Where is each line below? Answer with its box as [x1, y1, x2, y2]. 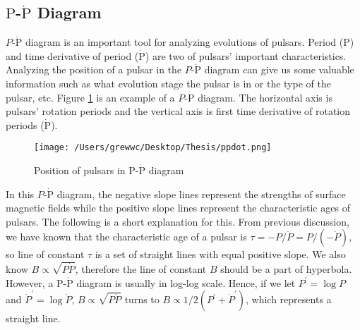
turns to [124, 292, 160, 307]
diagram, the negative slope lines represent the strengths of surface [56, 186, 346, 201]
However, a [6, 275, 54, 290]
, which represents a [246, 292, 332, 307]
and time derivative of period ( [6, 48, 139, 63]
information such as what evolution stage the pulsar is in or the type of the [6, 75, 331, 90]
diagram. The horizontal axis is [198, 90, 332, 104]
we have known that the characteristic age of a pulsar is [6, 229, 247, 244]
